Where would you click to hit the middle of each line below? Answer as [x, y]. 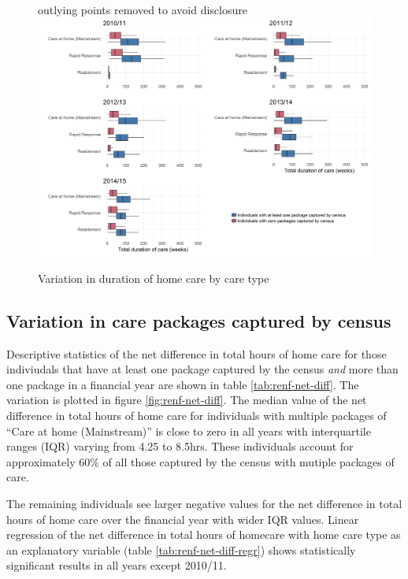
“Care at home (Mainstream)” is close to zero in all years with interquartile [189, 431]
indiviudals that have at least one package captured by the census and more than [202, 369]
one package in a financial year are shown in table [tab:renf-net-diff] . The [183, 384]
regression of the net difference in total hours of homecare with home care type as [204, 534]
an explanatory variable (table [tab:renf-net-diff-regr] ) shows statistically [181, 549]
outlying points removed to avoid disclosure [143, 9]
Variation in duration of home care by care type [154, 278]
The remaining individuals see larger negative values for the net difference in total [204, 503]
